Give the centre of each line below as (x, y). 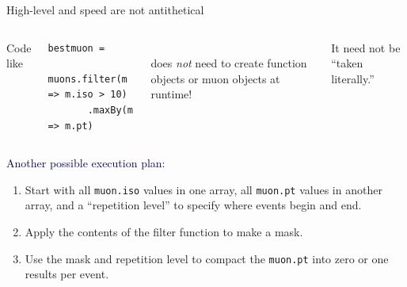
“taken (347, 63)
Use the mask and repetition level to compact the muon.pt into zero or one (207, 258)
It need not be (366, 47)
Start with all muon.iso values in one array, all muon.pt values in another (203, 189)
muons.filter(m (87, 79)
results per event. (67, 274)
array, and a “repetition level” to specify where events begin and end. (193, 205)
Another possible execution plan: (86, 163)
